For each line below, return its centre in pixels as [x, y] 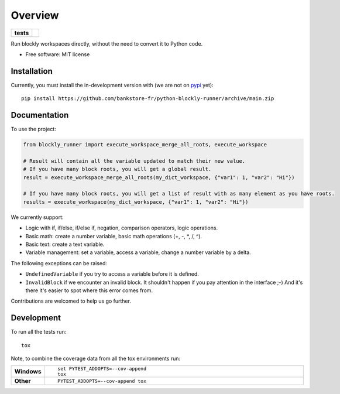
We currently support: [37, 217]
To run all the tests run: [39, 332]
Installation [32, 71]
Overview [35, 15]
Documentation [40, 115]
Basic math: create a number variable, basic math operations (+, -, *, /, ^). [114, 236]
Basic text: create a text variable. [65, 244]
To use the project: [34, 129]
